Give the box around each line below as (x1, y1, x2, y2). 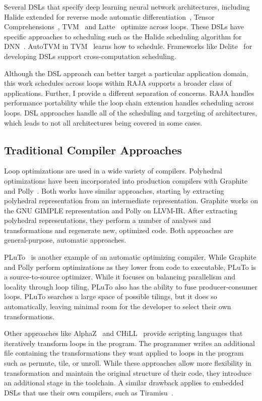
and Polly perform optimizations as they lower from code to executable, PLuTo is (4, 261, 256, 272)
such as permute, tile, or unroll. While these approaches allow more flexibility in (4, 358, 251, 368)
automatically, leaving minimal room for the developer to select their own (4, 301, 231, 312)
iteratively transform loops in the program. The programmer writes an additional (4, 337, 255, 348)
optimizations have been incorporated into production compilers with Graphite (4, 175, 248, 186)
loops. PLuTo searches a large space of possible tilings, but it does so (4, 291, 217, 302)
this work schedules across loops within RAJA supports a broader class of (4, 78, 232, 88)
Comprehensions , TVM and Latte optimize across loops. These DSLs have (4, 21, 244, 32)
